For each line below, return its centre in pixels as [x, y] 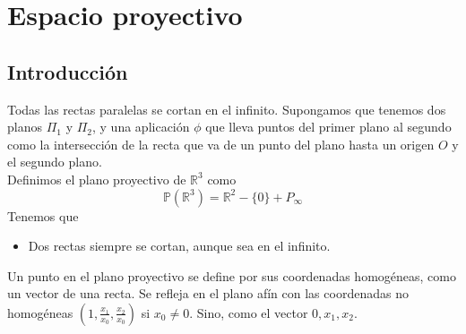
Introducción [68, 71]
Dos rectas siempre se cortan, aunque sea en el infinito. [179, 246]
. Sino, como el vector [249, 312]
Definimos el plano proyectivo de [97, 179]
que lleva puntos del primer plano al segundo [328, 127]
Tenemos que [43, 215]
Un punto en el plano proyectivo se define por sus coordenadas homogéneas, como [232, 275]
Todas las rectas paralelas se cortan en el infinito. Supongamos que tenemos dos [227, 109]
